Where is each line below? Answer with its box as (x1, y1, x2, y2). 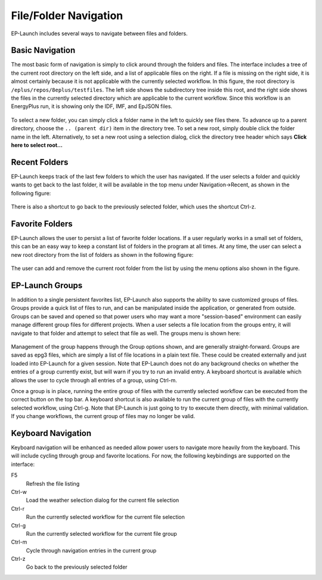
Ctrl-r (11, 505, 25, 512)
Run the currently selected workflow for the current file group (26, 530, 177, 537)
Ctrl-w (11, 488, 27, 495)
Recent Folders (11, 157, 69, 167)
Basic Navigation (11, 45, 76, 56)
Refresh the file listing (26, 480, 80, 487)
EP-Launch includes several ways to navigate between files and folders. (11, 30, 188, 37)
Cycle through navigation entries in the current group (26, 547, 157, 554)
